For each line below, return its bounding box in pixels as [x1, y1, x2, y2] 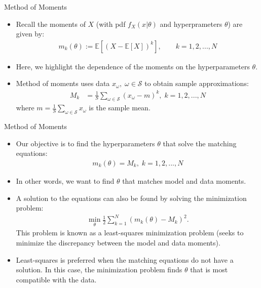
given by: [16, 28, 45, 39]
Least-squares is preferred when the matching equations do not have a [16, 254, 234, 265]
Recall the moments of [16, 18, 86, 29]
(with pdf [96, 18, 126, 29]
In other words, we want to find [16, 175, 115, 186]
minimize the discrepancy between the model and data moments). [16, 237, 220, 248]
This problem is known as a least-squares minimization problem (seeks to [16, 227, 244, 238]
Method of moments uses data [16, 78, 110, 89]
